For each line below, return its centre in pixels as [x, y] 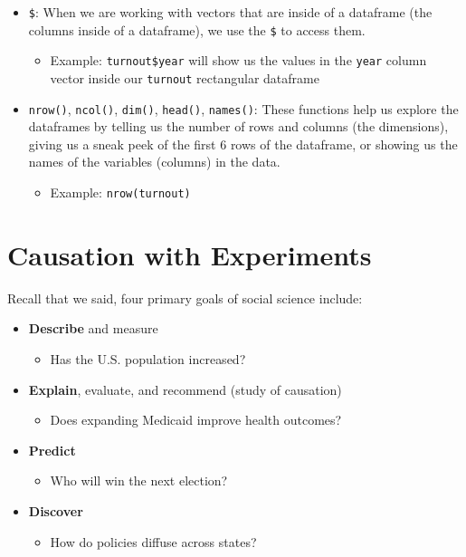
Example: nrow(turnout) [120, 192]
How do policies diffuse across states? [153, 541]
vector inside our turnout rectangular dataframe [185, 77]
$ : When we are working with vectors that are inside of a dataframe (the [230, 12]
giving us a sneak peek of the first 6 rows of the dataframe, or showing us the [243, 144]
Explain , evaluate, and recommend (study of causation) [185, 389]
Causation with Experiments [190, 254]
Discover [56, 511]
